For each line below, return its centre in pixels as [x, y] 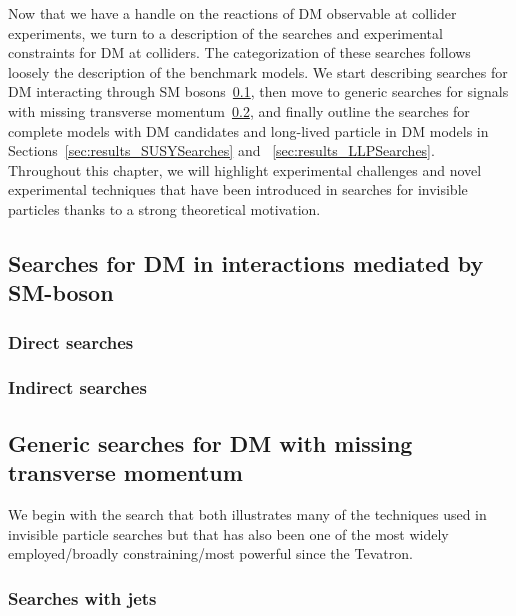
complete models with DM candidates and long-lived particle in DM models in [248, 130]
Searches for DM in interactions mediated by [246, 262]
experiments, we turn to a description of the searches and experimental [225, 32]
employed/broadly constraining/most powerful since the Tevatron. [210, 553]
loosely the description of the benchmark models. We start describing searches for [258, 71]
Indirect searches [77, 387]
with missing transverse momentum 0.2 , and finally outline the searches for [239, 110]
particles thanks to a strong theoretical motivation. [164, 208]
